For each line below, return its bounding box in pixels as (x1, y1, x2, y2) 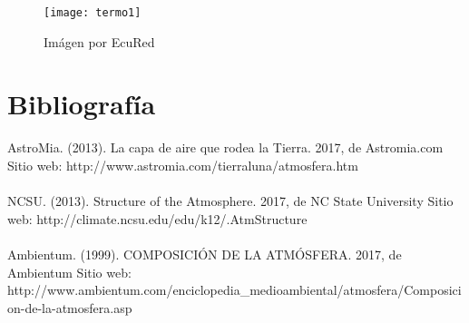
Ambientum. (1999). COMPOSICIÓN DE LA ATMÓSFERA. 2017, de (7, 244, 402, 263)
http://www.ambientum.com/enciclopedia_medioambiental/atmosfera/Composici (7, 280, 462, 299)
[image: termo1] (44, 6, 142, 19)
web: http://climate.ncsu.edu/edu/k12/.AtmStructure (7, 209, 308, 228)
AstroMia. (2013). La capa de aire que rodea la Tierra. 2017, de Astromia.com (7, 138, 444, 157)
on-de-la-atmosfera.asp (7, 298, 132, 317)
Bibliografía (7, 85, 156, 122)
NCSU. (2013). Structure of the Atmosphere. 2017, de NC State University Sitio (7, 191, 454, 210)
